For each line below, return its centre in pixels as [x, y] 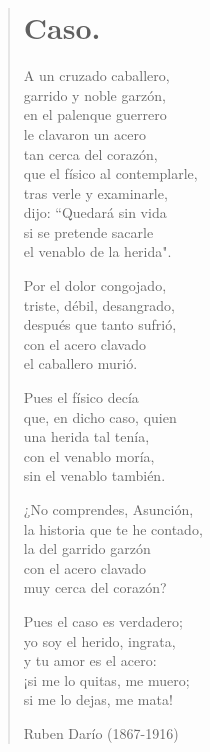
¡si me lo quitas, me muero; [106, 679]
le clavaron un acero [84, 133]
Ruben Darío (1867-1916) [101, 732]
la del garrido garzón [87, 548]
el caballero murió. [80, 363]
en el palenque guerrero [95, 114]
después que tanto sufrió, [100, 324]
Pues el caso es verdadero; [103, 620]
